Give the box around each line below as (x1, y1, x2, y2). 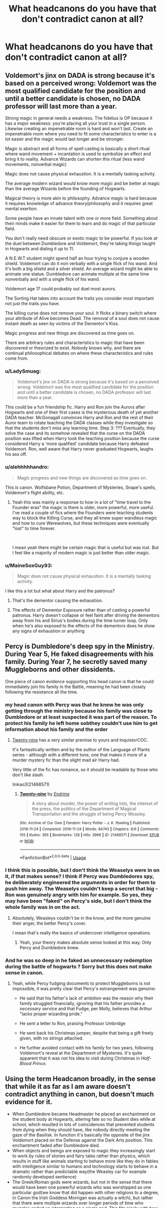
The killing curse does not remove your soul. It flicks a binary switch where (5, 310, 157, 316)
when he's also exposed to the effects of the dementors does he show (12, 622, 155, 628)
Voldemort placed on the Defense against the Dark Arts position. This (12, 1137, 153, 1143)
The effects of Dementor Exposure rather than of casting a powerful (12, 607, 150, 613)
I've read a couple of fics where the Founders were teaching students (12, 510, 153, 516)
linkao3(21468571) (12, 782, 50, 787)
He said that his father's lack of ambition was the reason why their (19, 995, 154, 1001)
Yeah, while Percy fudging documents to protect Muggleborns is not (12, 980, 151, 986)
